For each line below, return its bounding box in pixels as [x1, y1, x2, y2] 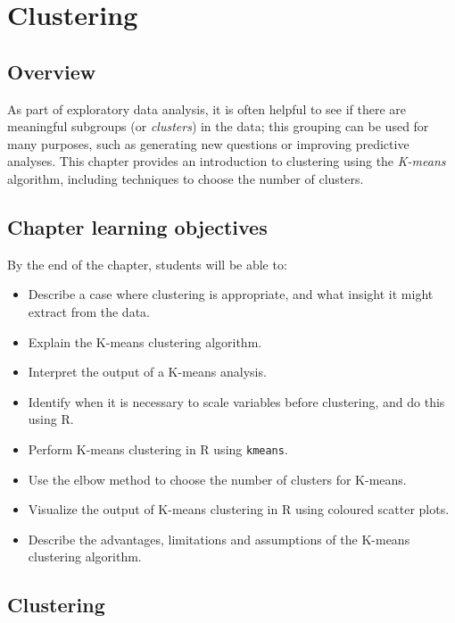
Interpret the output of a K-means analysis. [28, 362, 267, 381]
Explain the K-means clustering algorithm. [28, 332, 262, 351]
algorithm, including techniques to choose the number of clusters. [7, 169, 364, 187]
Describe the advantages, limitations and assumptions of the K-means [28, 529, 410, 548]
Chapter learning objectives [7, 212, 268, 240]
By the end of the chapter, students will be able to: [7, 254, 287, 273]
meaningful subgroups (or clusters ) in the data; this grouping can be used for [7, 117, 429, 136]
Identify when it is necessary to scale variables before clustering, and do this [28, 392, 445, 411]
